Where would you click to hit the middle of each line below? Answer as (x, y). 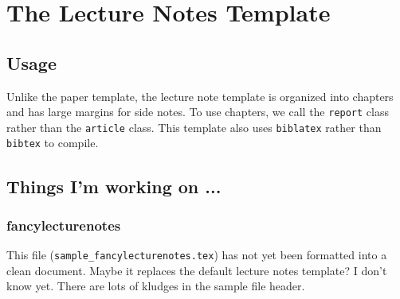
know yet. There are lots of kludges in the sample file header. (156, 286)
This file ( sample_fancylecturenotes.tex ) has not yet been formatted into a (197, 255)
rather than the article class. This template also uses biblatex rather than (194, 127)
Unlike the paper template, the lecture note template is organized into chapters (200, 96)
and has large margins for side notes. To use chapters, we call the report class (198, 112)
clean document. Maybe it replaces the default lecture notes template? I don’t (197, 270)
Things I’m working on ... (114, 186)
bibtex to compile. (53, 143)
